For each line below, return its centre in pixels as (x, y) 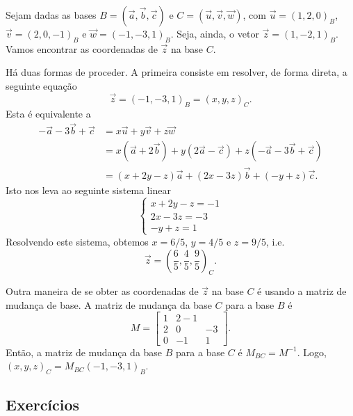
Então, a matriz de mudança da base (84, 352)
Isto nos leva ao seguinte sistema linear (88, 190)
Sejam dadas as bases (51, 15)
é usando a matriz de (302, 291)
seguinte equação (41, 85)
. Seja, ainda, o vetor (215, 33)
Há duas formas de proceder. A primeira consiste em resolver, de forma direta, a (176, 72)
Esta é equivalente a (48, 113)
